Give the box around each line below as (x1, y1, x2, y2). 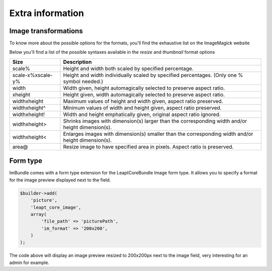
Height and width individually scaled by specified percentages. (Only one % (63, 71, 243, 78)
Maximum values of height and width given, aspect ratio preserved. (63, 98, 224, 105)
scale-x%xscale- (12, 71, 53, 78)
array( (30, 211, 47, 217)
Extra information (9, 8, 84, 19)
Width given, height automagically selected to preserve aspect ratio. (63, 84, 225, 92)
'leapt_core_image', (30, 204, 82, 210)
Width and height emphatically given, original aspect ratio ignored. (63, 111, 221, 118)
